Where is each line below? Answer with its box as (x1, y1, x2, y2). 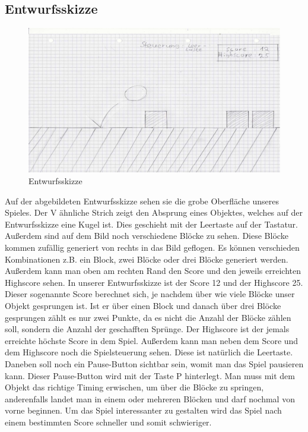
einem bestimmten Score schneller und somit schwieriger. (5, 415, 212, 428)
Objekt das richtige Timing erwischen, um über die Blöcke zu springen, (5, 381, 264, 393)
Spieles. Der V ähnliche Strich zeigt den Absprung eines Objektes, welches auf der (5, 206, 303, 219)
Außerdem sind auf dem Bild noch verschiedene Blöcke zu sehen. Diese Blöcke (5, 229, 288, 242)
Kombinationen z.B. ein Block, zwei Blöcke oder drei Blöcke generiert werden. (5, 253, 288, 265)
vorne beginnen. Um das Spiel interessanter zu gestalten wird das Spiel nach (5, 404, 282, 417)
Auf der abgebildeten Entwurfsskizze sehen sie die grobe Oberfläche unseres (5, 194, 280, 207)
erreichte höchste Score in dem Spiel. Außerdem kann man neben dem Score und (5, 334, 299, 346)
